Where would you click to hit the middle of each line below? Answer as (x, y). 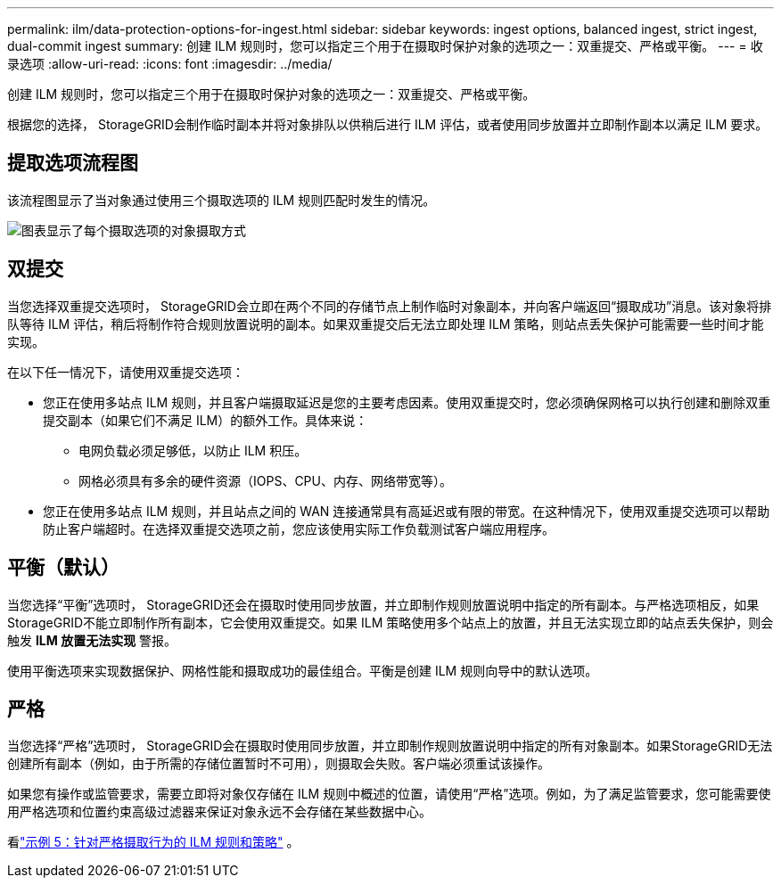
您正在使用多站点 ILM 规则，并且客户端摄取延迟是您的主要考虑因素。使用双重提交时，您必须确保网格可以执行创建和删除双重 (407, 402)
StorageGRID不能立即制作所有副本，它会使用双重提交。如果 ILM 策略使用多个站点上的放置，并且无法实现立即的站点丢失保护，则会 (390, 622)
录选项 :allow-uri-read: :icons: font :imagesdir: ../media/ (170, 64)
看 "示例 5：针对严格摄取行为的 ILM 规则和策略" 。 (153, 842)
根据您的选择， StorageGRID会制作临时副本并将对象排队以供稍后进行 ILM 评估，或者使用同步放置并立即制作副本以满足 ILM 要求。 (388, 124)
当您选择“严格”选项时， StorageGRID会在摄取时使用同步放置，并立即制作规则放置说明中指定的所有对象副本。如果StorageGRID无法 (390, 746)
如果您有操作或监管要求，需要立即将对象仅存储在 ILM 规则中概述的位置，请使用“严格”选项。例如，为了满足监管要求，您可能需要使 (389, 794)
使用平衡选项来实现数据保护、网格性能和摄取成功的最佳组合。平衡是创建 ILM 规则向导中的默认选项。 (303, 670)
